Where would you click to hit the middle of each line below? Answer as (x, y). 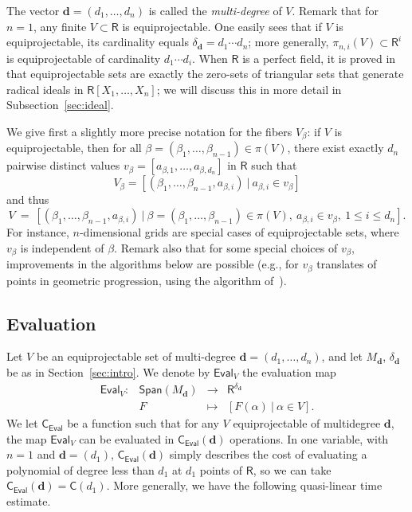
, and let (342, 356)
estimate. (29, 501)
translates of (347, 264)
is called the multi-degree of (215, 10)
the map (27, 438)
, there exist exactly (335, 148)
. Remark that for (335, 10)
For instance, (38, 232)
